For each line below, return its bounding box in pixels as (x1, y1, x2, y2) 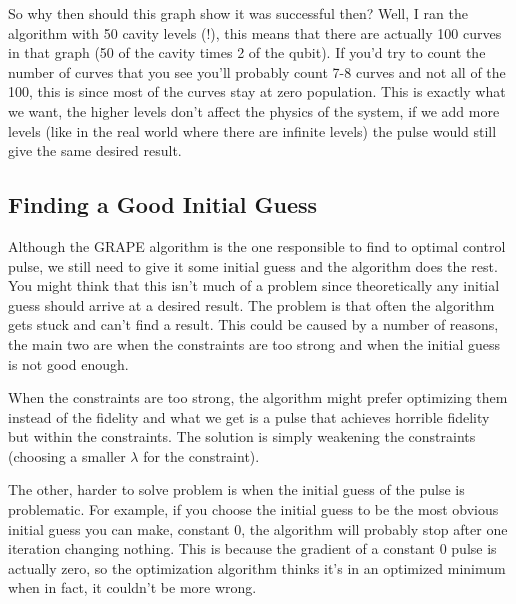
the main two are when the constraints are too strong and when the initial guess (8, 333, 501, 354)
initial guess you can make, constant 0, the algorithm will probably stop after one (8, 518, 508, 539)
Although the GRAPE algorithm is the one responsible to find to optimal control (8, 235, 506, 256)
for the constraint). (143, 445, 260, 466)
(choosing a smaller (8, 445, 126, 466)
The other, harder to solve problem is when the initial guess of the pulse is (8, 479, 465, 500)
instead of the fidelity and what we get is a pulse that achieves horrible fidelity (8, 406, 490, 427)
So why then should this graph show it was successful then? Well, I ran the (8, 3, 468, 23)
